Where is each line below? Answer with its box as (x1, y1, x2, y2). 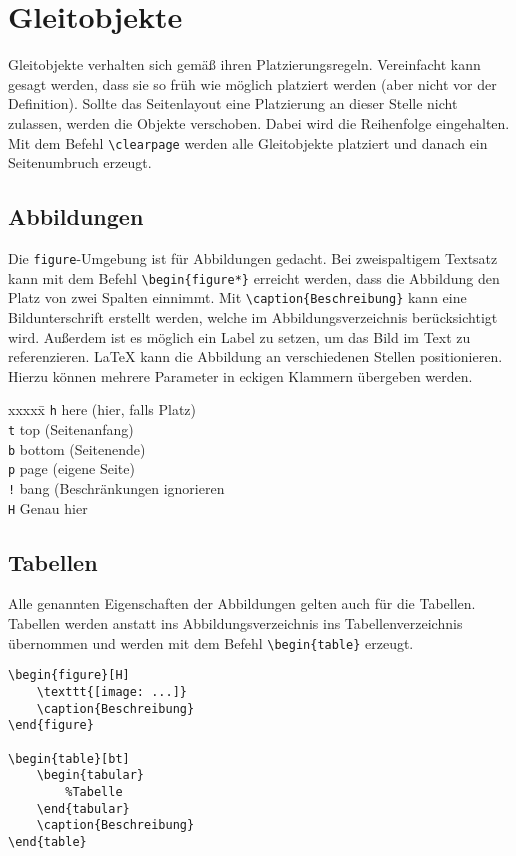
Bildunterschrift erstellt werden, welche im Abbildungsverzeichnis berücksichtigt (8, 306, 498, 327)
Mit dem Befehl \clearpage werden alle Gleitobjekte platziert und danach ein (8, 132, 488, 153)
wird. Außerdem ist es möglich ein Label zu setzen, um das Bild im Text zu (8, 326, 471, 347)
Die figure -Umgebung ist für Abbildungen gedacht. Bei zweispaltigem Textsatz (8, 247, 498, 268)
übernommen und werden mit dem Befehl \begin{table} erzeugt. (8, 632, 414, 653)
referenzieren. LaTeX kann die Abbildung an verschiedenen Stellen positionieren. (8, 346, 503, 367)
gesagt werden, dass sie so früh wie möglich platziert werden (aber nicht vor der (8, 73, 497, 94)
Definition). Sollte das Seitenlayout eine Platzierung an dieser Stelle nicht (8, 93, 458, 114)
